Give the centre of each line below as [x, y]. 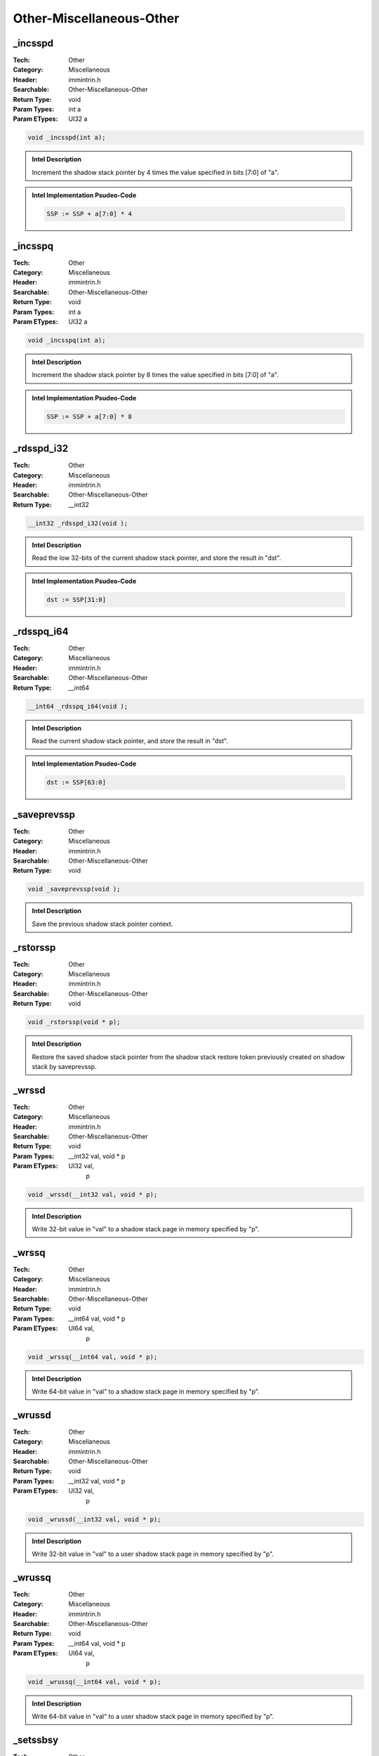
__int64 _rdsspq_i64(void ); [78, 706]
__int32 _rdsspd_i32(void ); [78, 523]
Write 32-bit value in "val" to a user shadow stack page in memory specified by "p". [153, 1554]
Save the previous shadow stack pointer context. [102, 924]
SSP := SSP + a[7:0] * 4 [89, 214]
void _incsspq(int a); [67, 340]
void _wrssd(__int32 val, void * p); [93, 1194]
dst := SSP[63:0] [77, 782]
